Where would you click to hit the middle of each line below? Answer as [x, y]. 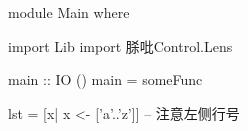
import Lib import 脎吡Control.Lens [120, 45]
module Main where [69, 12]
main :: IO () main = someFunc [105, 79]
